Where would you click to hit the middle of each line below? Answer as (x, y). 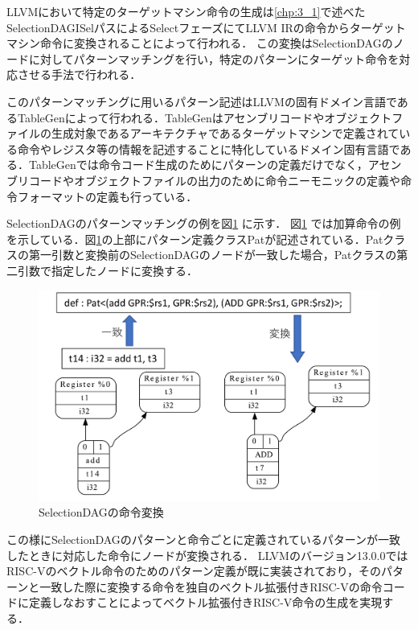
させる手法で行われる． (79, 74)
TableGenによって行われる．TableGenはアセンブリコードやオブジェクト (205, 117)
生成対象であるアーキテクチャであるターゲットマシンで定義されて (225, 133)
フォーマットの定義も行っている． (107, 196)
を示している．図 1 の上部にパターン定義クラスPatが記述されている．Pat (195, 239)
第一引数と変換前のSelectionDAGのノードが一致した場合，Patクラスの (213, 255)
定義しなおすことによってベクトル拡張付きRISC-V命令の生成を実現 (205, 602)
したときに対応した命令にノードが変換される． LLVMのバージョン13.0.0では (207, 555)
